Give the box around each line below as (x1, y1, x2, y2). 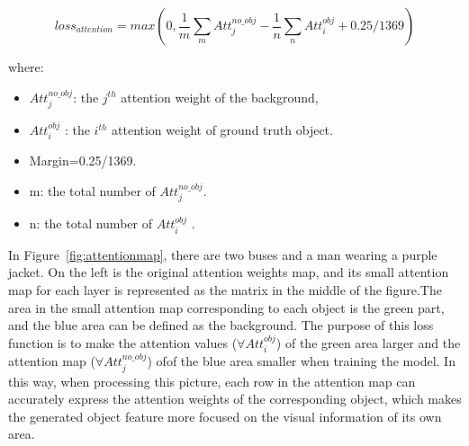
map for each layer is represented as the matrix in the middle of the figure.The (8, 281, 442, 299)
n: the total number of (29, 214, 152, 233)
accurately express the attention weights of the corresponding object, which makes (8, 389, 462, 408)
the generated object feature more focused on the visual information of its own (8, 406, 442, 425)
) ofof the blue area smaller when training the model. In (147, 352, 455, 370)
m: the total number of (29, 182, 156, 201)
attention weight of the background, (121, 87, 319, 106)
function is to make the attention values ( (8, 333, 238, 352)
